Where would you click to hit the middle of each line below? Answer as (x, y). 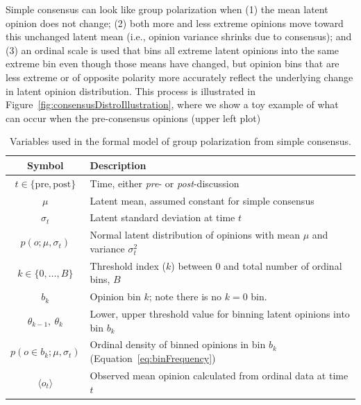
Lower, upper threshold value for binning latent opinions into (220, 314)
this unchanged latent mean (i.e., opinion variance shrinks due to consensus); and (179, 36)
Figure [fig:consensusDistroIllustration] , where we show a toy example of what (172, 104)
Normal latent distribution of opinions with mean (195, 235)
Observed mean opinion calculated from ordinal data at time (219, 375)
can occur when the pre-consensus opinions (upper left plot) (133, 118)
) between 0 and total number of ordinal (257, 265)
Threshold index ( (128, 265)
